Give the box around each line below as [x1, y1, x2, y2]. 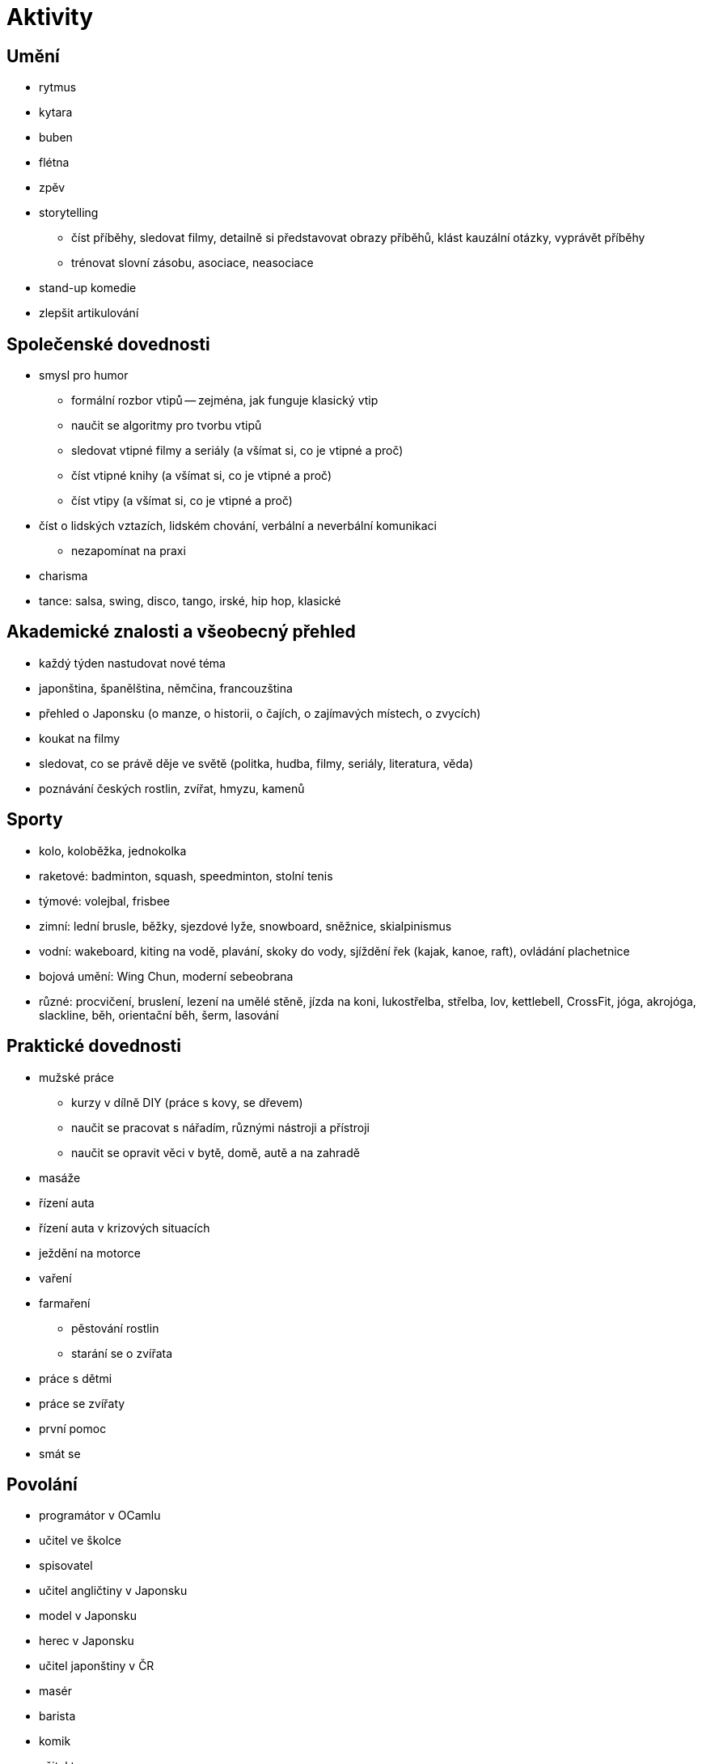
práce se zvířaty [39, 1396, 125, 1410]
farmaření [39, 1295, 91, 1310]
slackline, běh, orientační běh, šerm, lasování [39, 1007, 279, 1022]
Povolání [6, 1474, 78, 1495]
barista [39, 1709, 76, 1724]
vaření [39, 1270, 72, 1285]
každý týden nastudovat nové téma [39, 655, 226, 670]
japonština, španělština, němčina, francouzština [39, 681, 293, 695]
